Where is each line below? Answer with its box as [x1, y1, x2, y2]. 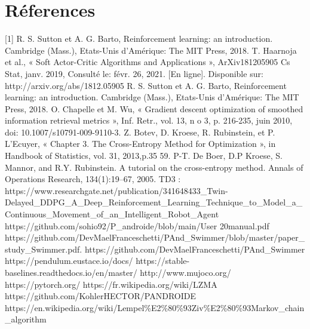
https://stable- [136, 254, 190, 267]
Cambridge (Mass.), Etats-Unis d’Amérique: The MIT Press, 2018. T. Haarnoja [5, 44, 297, 56]
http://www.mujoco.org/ [140, 266, 231, 278]
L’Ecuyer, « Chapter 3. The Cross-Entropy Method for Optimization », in [5, 137, 276, 150]
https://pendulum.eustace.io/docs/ [5, 254, 133, 267]
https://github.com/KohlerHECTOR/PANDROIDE [5, 290, 197, 302]
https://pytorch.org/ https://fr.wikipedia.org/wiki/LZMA [5, 278, 217, 290]
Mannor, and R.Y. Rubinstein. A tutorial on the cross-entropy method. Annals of [5, 161, 303, 173]
